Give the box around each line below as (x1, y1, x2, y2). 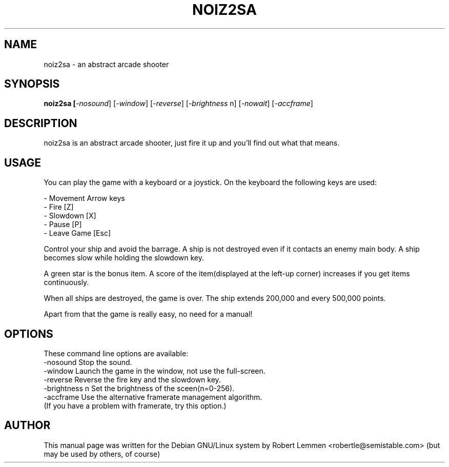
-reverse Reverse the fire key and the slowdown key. (44, 375, 221, 384)
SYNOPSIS (4, 77, 60, 91)
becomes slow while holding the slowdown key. (44, 253, 205, 262)
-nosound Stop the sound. (44, 357, 132, 367)
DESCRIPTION (4, 116, 77, 130)
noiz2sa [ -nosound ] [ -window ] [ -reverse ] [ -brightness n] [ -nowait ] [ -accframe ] (44, 99, 313, 108)
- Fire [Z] (44, 202, 74, 212)
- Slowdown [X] (44, 211, 96, 220)
